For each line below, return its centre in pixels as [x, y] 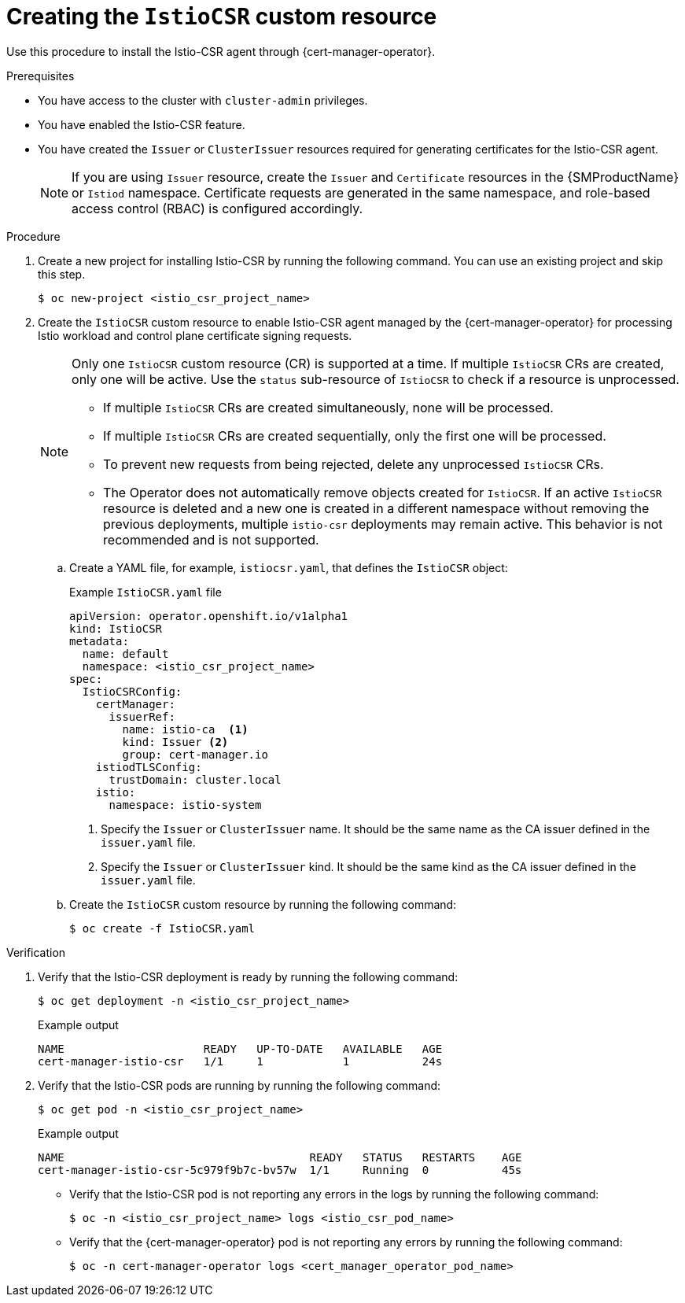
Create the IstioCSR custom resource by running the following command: [263, 904]
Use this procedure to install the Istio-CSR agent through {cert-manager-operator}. [221, 51]
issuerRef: [142, 716]
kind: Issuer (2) [175, 742]
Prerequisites [41, 76]
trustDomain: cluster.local [195, 779]
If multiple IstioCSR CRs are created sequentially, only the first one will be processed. [355, 436]
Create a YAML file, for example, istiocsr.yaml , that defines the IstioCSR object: [289, 567]
